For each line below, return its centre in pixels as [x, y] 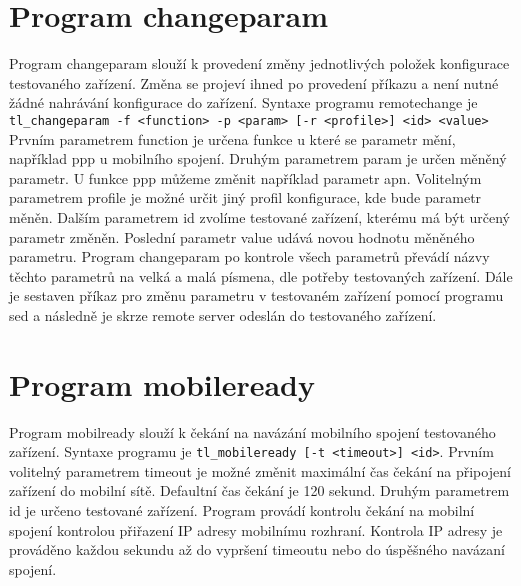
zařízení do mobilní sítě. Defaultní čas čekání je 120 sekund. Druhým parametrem [259, 490]
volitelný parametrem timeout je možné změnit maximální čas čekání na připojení [260, 470]
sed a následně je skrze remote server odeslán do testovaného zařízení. [223, 314]
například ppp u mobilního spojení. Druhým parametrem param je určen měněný [258, 158]
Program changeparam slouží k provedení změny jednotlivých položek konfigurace [259, 63]
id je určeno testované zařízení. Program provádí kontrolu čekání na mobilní [242, 510]
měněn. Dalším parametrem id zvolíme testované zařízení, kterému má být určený [259, 216]
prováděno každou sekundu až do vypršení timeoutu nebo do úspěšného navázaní [257, 549]
